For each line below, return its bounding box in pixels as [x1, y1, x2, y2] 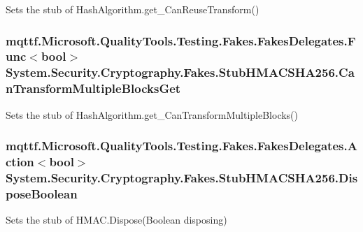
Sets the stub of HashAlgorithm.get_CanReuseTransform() [6, 2, 259, 16]
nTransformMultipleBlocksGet [6, 80, 181, 97]
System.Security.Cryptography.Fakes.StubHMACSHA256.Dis [6, 168, 358, 186]
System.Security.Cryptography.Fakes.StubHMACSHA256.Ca [6, 64, 355, 81]
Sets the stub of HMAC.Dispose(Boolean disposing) [6, 212, 227, 227]
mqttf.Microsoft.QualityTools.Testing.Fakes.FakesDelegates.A [6, 137, 357, 154]
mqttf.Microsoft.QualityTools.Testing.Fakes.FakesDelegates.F [6, 31, 356, 49]
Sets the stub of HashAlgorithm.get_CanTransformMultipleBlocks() [6, 107, 299, 122]
